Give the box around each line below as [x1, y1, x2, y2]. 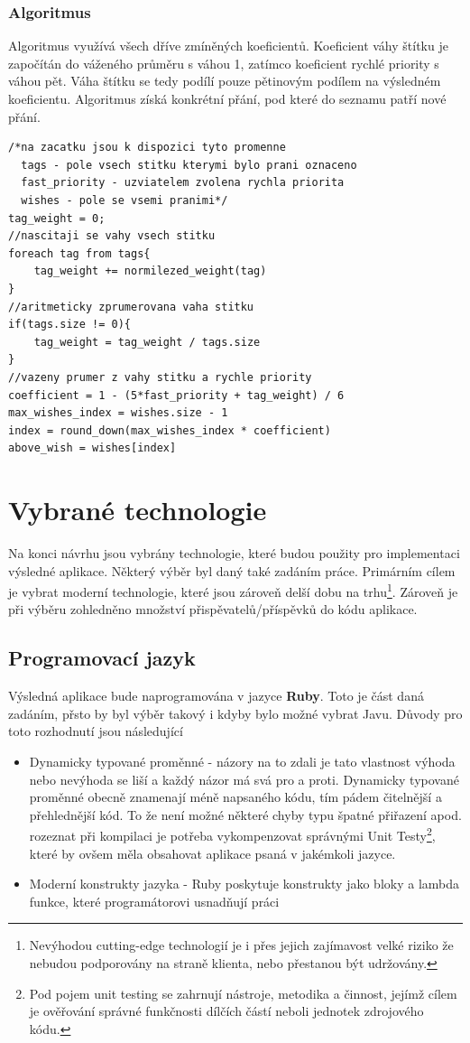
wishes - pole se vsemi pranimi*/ [21, 193, 228, 207]
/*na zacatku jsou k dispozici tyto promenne [8, 141, 286, 154]
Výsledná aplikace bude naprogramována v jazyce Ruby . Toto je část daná [8, 686, 424, 705]
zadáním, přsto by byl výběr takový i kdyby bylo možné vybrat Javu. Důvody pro [8, 703, 463, 722]
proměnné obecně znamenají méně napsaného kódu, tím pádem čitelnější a [29, 787, 442, 806]
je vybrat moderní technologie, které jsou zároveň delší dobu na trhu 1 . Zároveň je [8, 580, 458, 601]
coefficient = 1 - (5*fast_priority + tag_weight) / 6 [8, 388, 345, 402]
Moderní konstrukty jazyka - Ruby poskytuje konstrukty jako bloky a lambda [29, 874, 460, 893]
